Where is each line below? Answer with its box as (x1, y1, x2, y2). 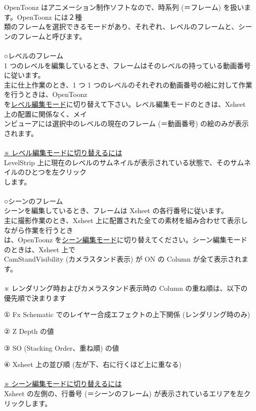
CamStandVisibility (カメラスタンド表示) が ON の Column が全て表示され (4, 254, 242, 264)
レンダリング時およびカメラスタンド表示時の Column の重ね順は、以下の (11, 283, 248, 293)
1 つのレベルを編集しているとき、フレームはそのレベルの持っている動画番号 (4, 60, 251, 70)
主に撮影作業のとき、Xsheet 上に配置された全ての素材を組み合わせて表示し (4, 215, 248, 226)
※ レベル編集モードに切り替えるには (4, 147, 123, 157)
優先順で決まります (4, 292, 66, 303)
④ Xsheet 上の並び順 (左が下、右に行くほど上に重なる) (4, 359, 182, 369)
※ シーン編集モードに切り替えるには (4, 378, 122, 389)
